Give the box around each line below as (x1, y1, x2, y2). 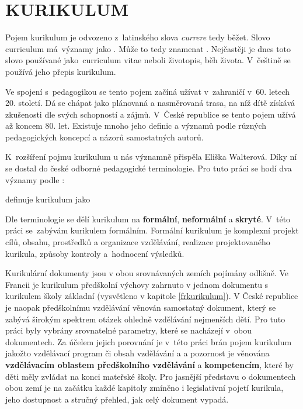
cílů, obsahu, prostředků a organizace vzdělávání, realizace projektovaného (5, 236, 270, 248)
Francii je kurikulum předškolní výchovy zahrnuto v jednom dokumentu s (5, 278, 269, 290)
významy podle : (5, 173, 65, 185)
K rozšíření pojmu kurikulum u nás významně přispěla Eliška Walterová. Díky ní (5, 150, 297, 163)
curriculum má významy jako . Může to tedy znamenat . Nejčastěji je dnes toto (5, 42, 291, 54)
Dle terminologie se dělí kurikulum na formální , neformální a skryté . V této (5, 212, 291, 225)
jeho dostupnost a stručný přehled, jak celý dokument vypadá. (5, 393, 229, 405)
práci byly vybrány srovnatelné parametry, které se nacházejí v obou (5, 324, 252, 336)
